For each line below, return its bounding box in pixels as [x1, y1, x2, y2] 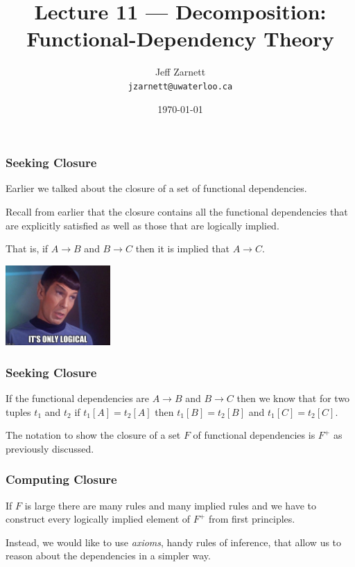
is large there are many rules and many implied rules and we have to [24, 498, 317, 512]
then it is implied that [135, 241, 230, 256]
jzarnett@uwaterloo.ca [128, 81, 233, 91]
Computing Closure [6, 471, 117, 488]
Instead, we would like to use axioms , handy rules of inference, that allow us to [6, 534, 342, 549]
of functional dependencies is [193, 428, 315, 442]
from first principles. [208, 512, 295, 526]
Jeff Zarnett [155, 64, 206, 79]
